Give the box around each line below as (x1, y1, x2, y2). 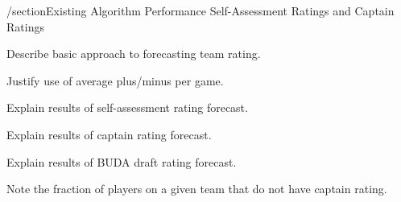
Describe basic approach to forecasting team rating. (6, 45, 261, 62)
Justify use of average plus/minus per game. (6, 72, 224, 89)
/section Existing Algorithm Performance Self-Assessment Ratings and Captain (6, 2, 395, 19)
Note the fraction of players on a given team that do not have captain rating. (6, 180, 387, 197)
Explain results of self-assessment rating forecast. (6, 99, 248, 116)
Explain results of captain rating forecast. (6, 126, 212, 142)
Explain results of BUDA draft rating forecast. (6, 153, 237, 170)
